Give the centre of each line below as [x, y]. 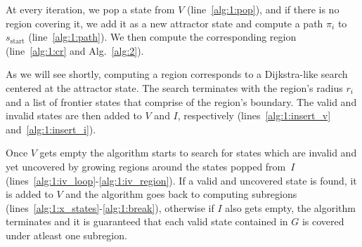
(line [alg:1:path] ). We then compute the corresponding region [162, 37]
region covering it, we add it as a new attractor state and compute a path [164, 23]
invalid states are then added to [74, 115]
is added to [30, 194]
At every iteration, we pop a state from [90, 9]
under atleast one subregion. [66, 235]
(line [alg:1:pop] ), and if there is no [263, 9]
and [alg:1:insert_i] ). [51, 129]
